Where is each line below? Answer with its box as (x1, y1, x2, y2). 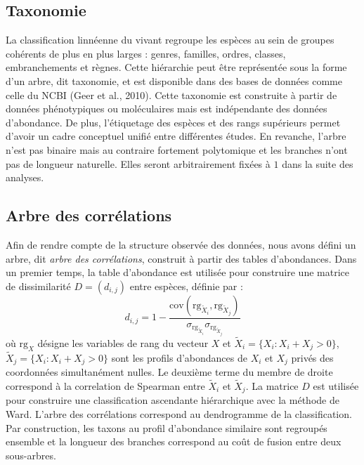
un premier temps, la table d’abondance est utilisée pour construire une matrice (6, 265, 349, 280)
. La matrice (245, 379, 299, 393)
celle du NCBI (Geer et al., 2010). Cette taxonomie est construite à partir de (6, 87, 337, 102)
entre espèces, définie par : (129, 278, 243, 293)
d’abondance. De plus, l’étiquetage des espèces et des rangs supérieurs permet (6, 114, 341, 129)
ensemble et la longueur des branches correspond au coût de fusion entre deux (6, 434, 342, 449)
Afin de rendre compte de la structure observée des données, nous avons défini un (6, 237, 356, 251)
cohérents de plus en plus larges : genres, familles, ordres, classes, (6, 46, 286, 60)
